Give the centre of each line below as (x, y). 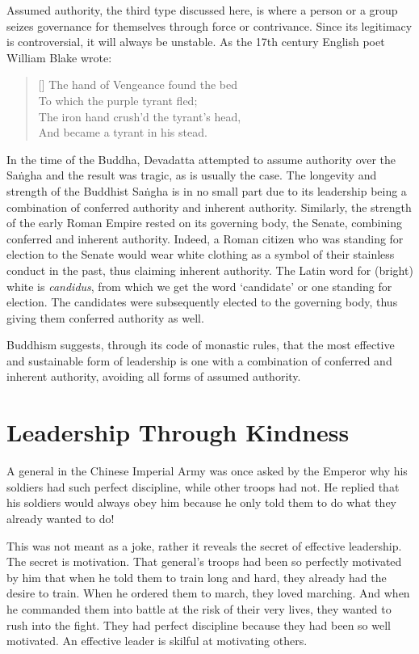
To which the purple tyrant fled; (118, 100)
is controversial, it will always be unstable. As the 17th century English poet (196, 42)
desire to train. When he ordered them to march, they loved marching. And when (208, 593)
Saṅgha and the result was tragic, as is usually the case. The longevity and (192, 175)
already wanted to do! (61, 518)
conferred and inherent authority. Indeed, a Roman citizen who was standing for (205, 238)
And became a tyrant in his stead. (123, 132)
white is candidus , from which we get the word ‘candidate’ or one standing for (199, 286)
